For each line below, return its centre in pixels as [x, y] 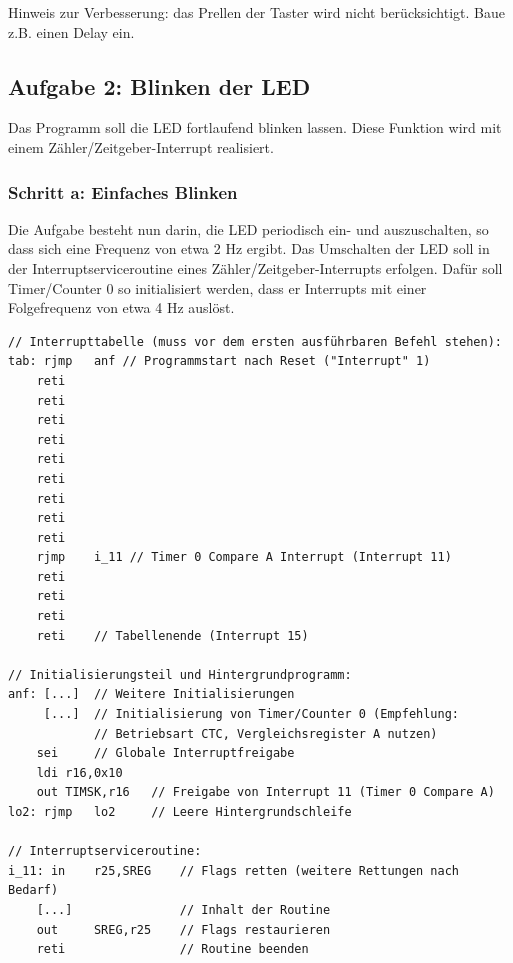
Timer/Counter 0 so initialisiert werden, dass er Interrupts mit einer [217, 287]
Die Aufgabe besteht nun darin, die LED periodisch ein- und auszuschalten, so [248, 228]
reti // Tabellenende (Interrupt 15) [172, 635]
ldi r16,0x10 [79, 772]
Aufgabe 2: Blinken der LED [159, 85]
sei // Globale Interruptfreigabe [165, 753]
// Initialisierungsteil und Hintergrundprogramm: [180, 674]
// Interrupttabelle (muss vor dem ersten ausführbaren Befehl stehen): [255, 341]
